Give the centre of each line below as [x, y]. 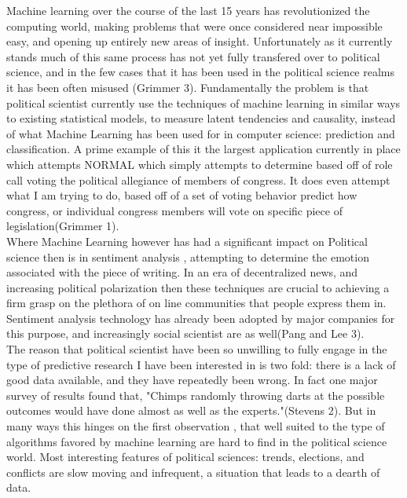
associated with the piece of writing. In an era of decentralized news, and [182, 272]
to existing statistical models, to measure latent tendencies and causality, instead [201, 118]
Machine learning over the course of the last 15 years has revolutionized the [188, 10]
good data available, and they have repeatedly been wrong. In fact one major [192, 380]
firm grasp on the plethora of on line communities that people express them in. [196, 303]
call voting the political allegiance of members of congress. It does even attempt [198, 179]
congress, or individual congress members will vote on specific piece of [174, 210]
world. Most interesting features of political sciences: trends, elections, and [185, 457]
